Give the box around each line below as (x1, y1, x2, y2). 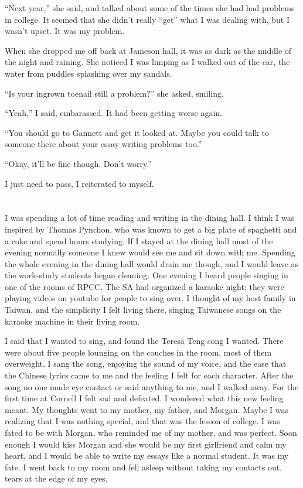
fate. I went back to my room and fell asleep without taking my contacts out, (5, 460, 282, 473)
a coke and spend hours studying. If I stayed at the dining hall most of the (5, 234, 273, 247)
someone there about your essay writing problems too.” (5, 138, 202, 150)
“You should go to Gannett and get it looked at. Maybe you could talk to (5, 126, 269, 138)
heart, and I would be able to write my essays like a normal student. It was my (5, 449, 289, 462)
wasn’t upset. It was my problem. (5, 25, 125, 37)
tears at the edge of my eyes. (5, 472, 108, 484)
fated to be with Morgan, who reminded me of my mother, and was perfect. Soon (5, 426, 297, 438)
